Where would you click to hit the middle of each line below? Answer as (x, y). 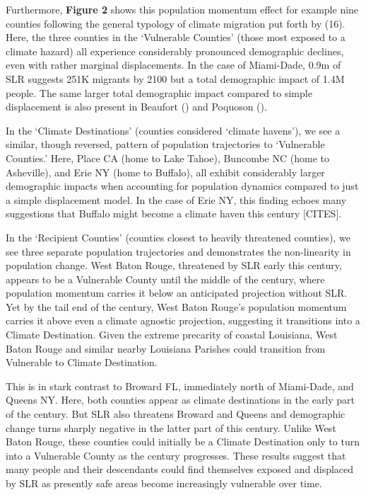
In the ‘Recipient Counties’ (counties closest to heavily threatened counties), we (178, 237)
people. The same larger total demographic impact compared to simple (159, 92)
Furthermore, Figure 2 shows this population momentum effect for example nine (182, 9)
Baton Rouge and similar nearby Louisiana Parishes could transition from (166, 348)
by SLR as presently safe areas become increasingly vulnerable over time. (164, 483)
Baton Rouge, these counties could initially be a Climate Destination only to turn (183, 442)
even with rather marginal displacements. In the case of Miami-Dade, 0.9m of (173, 65)
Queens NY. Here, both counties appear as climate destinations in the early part (181, 400)
